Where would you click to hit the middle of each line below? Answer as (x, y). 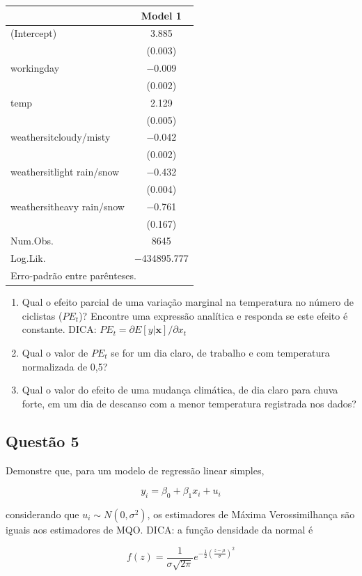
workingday (35, 68)
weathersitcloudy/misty (61, 137)
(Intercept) (34, 33)
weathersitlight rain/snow (65, 172)
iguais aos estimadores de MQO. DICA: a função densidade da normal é (159, 529)
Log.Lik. (28, 258)
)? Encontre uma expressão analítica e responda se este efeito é (213, 315)
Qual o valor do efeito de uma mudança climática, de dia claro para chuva (180, 390)
